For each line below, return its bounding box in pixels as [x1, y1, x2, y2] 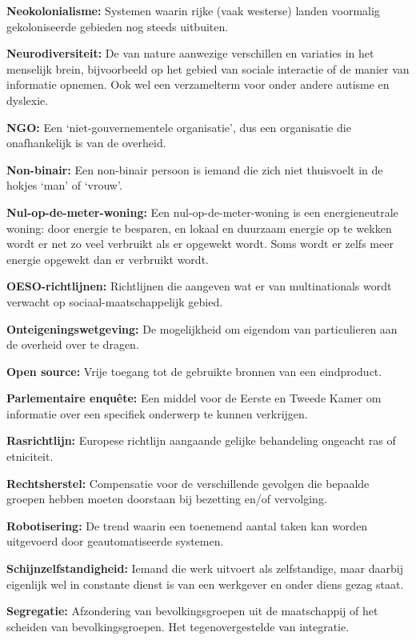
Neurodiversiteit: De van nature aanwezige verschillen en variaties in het [6, 45, 374, 62]
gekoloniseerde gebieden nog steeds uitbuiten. [6, 18, 229, 34]
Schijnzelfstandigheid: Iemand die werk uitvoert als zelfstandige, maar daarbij [6, 560, 403, 577]
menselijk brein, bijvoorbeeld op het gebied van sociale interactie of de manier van [6, 60, 410, 77]
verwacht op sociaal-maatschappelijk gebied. [6, 293, 223, 310]
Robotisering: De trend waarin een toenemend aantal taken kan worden [6, 517, 368, 534]
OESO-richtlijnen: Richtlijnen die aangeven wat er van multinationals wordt [6, 278, 392, 294]
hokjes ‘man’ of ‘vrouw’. [6, 177, 122, 194]
